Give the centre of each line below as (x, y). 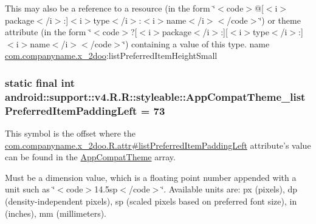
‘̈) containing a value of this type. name (196, 43)
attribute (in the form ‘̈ (48, 32)
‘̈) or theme (280, 20)
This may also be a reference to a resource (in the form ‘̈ (110, 8)
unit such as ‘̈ (30, 189)
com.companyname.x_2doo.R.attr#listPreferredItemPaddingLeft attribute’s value (158, 145)
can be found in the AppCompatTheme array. (90, 157)
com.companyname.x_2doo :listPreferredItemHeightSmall (111, 56)
